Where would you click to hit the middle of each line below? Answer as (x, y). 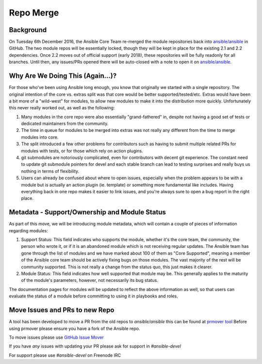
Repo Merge (34, 13)
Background (28, 30)
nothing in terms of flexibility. (50, 171)
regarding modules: (28, 230)
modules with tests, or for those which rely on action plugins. (82, 151)
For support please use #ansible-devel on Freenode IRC (65, 355)
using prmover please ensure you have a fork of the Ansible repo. (74, 329)
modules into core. (40, 137)
